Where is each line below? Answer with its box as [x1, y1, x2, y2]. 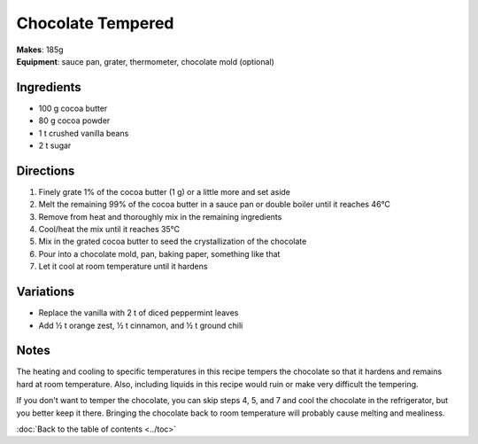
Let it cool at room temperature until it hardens [38, 261, 208, 272]
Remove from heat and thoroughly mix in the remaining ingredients [38, 211, 282, 222]
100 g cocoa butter [38, 103, 108, 113]
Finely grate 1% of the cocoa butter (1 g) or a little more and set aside [38, 186, 291, 197]
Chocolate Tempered [16, 13, 174, 33]
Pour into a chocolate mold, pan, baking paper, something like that [38, 248, 281, 259]
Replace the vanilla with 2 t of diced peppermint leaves [38, 308, 239, 318]
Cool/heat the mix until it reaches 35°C [38, 224, 181, 235]
